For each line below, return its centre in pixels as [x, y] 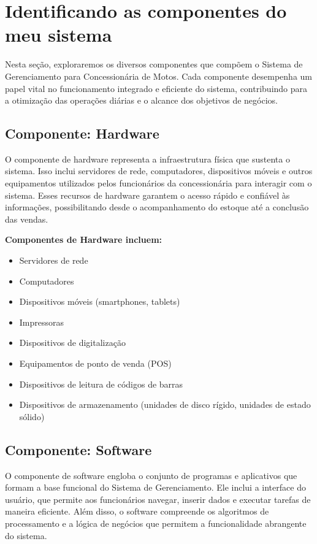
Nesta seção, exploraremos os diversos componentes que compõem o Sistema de [154, 64]
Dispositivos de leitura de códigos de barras [101, 384]
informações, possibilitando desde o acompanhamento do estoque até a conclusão [157, 207]
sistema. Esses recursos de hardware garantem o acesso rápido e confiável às [147, 195]
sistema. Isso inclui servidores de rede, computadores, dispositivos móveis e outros [159, 171]
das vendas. [27, 219]
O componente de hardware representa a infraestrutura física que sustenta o [147, 159]
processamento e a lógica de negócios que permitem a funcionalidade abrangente [156, 523]
